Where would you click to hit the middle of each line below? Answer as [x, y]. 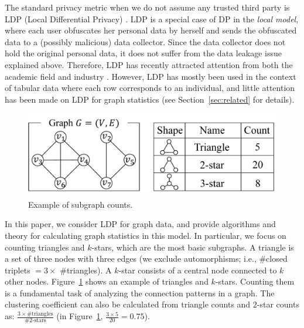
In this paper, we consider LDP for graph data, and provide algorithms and [140, 224]
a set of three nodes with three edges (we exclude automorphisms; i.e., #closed [146, 258]
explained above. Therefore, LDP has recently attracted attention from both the [149, 64]
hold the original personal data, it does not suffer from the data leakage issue [144, 53]
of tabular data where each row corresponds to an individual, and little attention [150, 88]
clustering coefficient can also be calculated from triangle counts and [128, 304]
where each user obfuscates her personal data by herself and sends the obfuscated [151, 30]
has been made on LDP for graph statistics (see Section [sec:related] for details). [150, 99]
